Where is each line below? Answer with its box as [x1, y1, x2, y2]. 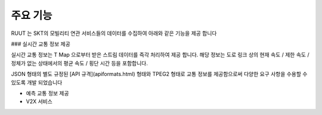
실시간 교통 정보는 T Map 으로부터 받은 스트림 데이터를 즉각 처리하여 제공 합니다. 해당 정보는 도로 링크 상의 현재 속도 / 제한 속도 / [11, 51, 309, 59]
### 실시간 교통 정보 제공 [11, 40, 71, 47]
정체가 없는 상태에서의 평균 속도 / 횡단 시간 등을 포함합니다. [11, 59, 148, 66]
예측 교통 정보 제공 [26, 90, 69, 97]
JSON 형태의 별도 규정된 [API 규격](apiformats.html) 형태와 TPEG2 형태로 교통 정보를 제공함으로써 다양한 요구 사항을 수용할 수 [11, 71, 308, 78]
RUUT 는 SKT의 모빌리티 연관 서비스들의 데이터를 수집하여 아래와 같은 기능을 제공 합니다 [11, 30, 217, 37]
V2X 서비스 [26, 98, 53, 105]
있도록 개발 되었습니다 [11, 79, 63, 86]
